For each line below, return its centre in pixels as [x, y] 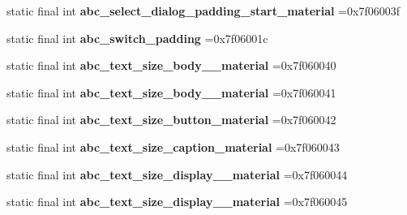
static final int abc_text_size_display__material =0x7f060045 [177, 202]
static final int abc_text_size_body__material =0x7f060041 [171, 92]
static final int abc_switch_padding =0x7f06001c [137, 38]
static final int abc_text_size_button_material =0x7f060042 [171, 120]
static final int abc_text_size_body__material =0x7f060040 [171, 65]
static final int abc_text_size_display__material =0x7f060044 [177, 174]
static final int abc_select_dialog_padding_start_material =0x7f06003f [203, 11]
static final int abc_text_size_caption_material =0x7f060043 [173, 146]
